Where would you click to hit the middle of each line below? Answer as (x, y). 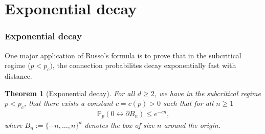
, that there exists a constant (68, 103)
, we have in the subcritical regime (207, 93)
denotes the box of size (119, 125)
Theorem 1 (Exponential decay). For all (70, 93)
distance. (18, 75)
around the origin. (192, 125)
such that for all (188, 103)
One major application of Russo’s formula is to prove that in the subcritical (123, 55)
